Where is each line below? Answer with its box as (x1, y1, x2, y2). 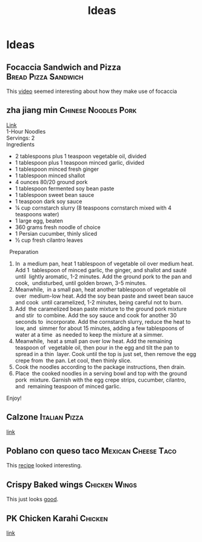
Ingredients (6, 140, 35, 148)
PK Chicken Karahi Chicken (6, 513, 108, 523)
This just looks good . (6, 496, 59, 503)
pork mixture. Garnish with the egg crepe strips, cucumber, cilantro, (15, 376, 186, 383)
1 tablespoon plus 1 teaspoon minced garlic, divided (15, 159, 144, 166)
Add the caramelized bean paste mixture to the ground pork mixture (15, 305, 187, 312)
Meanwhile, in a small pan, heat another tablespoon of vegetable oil (15, 286, 186, 293)
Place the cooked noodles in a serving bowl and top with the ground (15, 369, 187, 377)
